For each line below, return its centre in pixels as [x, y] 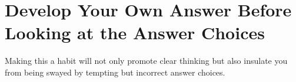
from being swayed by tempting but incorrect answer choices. [115, 72]
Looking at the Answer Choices [135, 33]
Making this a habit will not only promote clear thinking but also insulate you [146, 61]
